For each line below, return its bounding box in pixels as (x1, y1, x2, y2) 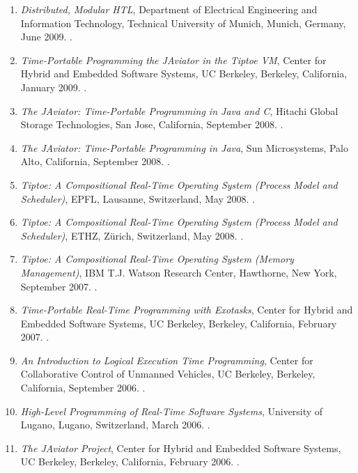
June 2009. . (20, 29, 72, 44)
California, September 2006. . (20, 380, 146, 395)
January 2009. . (20, 79, 87, 94)
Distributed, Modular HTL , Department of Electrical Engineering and (20, 2, 318, 16)
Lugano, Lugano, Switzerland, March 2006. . (20, 417, 210, 432)
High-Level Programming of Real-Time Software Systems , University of (20, 403, 323, 418)
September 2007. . (20, 279, 98, 293)
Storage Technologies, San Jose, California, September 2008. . (20, 117, 283, 132)
